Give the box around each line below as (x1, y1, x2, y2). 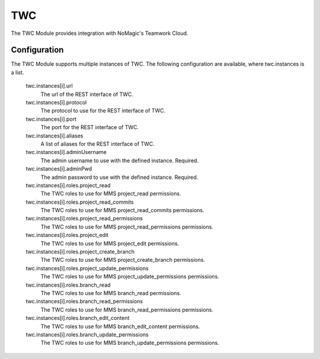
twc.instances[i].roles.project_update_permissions (25, 264, 149, 272)
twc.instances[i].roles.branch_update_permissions (25, 331, 149, 338)
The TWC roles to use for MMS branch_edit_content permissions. (40, 323, 200, 330)
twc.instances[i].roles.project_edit (25, 232, 109, 239)
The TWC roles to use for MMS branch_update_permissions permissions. (40, 339, 219, 347)
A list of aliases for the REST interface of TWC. (40, 140, 155, 148)
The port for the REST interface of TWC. (40, 124, 139, 131)
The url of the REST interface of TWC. (40, 91, 133, 98)
